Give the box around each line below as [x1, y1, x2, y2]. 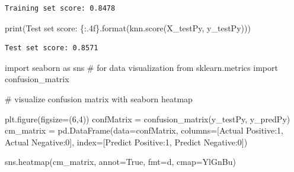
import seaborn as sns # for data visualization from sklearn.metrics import [5, 61, 278, 73]
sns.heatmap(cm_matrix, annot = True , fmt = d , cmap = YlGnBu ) [5, 155, 236, 168]
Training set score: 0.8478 [5, 4, 116, 12]
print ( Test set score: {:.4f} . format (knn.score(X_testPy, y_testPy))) [5, 21, 251, 34]
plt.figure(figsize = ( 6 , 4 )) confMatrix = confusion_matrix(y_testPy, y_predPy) [5, 112, 290, 125]
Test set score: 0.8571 [5, 44, 98, 53]
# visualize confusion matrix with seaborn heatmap [5, 92, 193, 105]
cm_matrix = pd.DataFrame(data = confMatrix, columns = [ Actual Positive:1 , [5, 124, 283, 137]
